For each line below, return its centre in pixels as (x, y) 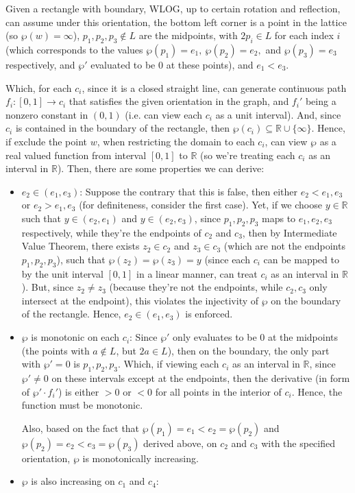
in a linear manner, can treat (197, 273)
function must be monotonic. (82, 405)
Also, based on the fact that (81, 428)
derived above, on (180, 443)
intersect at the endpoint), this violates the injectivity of (140, 300)
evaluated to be (123, 64)
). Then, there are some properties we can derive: (161, 168)
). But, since (48, 287)
